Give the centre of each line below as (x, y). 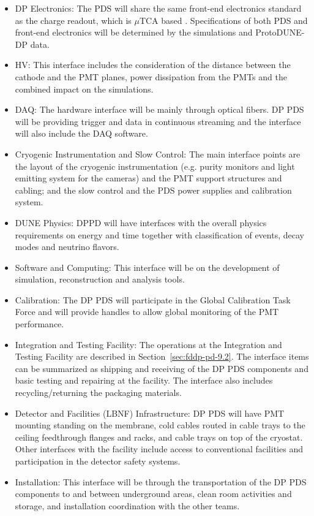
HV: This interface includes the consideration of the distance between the (153, 65)
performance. (39, 324)
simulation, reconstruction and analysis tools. (100, 279)
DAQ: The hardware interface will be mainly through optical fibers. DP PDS (159, 109)
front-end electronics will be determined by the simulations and (134, 32)
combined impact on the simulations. (84, 89)
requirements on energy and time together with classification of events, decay (159, 234)
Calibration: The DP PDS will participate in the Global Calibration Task (153, 299)
